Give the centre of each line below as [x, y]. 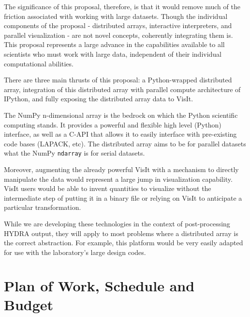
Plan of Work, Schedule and [99, 285]
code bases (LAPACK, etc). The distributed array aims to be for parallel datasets [125, 143]
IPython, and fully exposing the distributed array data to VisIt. [99, 99]
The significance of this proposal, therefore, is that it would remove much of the [122, 6]
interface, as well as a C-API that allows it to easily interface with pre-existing [120, 134]
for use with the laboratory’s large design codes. [75, 252]
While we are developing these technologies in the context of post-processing [117, 223]
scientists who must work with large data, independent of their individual [113, 54]
